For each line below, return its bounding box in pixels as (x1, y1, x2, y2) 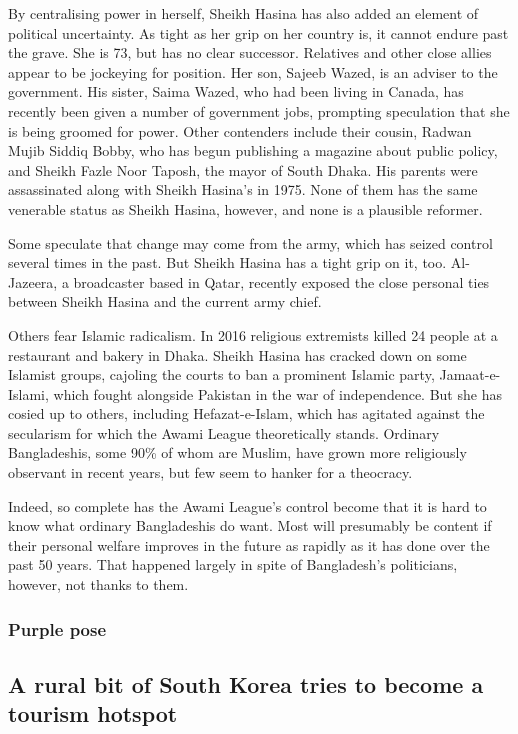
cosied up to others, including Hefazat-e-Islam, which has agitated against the (8, 403, 485, 424)
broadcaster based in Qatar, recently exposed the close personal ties (73, 271, 490, 292)
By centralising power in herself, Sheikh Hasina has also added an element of (8, 3, 479, 23)
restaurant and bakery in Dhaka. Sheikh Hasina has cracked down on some (8, 344, 467, 365)
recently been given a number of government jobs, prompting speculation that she (8, 100, 510, 121)
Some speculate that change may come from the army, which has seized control (8, 232, 493, 253)
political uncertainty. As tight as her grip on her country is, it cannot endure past (8, 22, 509, 43)
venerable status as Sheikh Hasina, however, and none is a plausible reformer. (8, 198, 483, 219)
